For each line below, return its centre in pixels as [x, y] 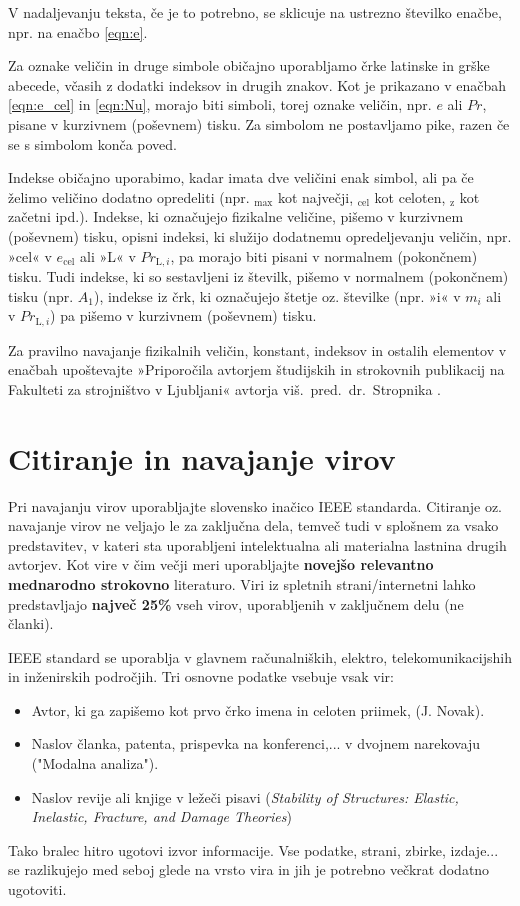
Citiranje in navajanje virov [202, 457]
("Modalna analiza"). [95, 763]
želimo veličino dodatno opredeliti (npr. [129, 196]
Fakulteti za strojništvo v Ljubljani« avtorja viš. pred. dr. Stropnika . [225, 388]
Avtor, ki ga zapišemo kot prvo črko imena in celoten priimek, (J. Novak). [258, 709]
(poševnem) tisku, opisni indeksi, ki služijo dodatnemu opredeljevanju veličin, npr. [260, 235]
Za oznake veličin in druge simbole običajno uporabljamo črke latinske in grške [249, 65]
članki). [31, 623]
